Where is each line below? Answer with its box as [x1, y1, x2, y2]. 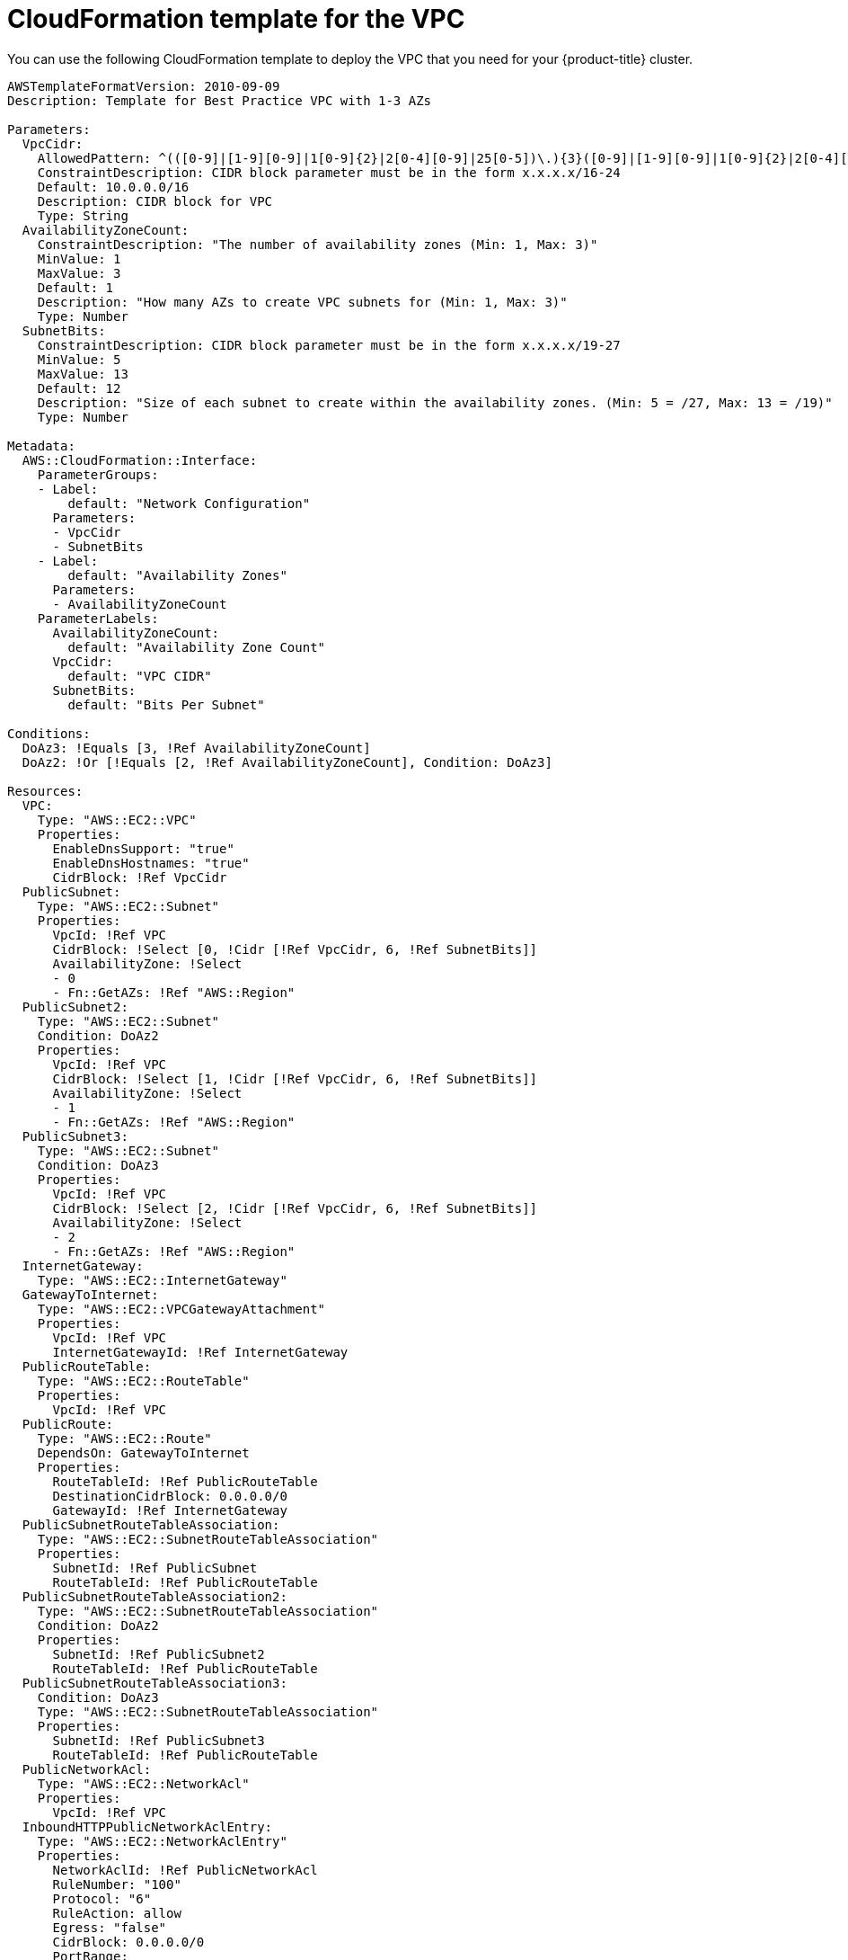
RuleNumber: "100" [52, 1876, 181, 1892]
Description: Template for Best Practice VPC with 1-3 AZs [7, 93, 432, 108]
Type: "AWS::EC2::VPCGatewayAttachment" [37, 1301, 326, 1316]
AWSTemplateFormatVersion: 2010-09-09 [7, 78, 280, 94]
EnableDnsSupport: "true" [52, 841, 234, 856]
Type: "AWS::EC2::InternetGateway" [37, 1272, 287, 1287]
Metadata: [7, 438, 75, 453]
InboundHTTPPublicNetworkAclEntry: [22, 1819, 273, 1834]
